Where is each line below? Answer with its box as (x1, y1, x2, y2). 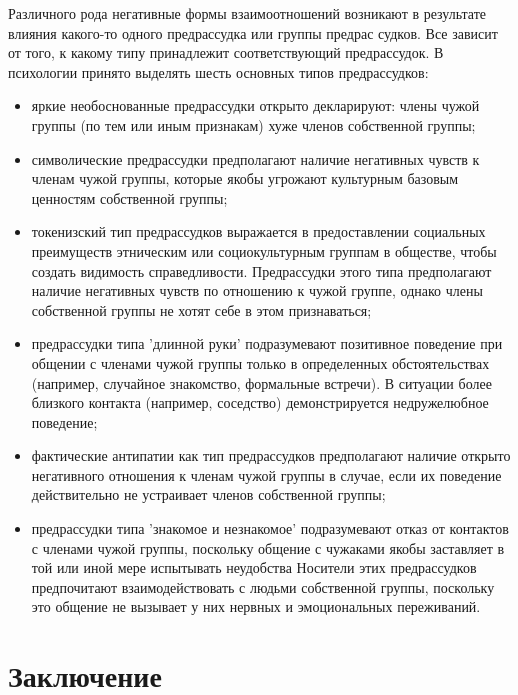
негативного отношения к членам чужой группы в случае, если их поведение (31, 464, 502, 485)
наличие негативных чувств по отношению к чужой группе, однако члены (31, 280, 483, 301)
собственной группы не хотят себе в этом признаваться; (31, 299, 372, 320)
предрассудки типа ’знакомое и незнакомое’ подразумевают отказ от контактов (31, 518, 509, 539)
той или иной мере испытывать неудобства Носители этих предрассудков (31, 557, 477, 578)
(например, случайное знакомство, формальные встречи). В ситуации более (31, 372, 492, 393)
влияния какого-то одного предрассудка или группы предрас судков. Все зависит (8, 22, 498, 43)
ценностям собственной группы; (31, 187, 228, 208)
